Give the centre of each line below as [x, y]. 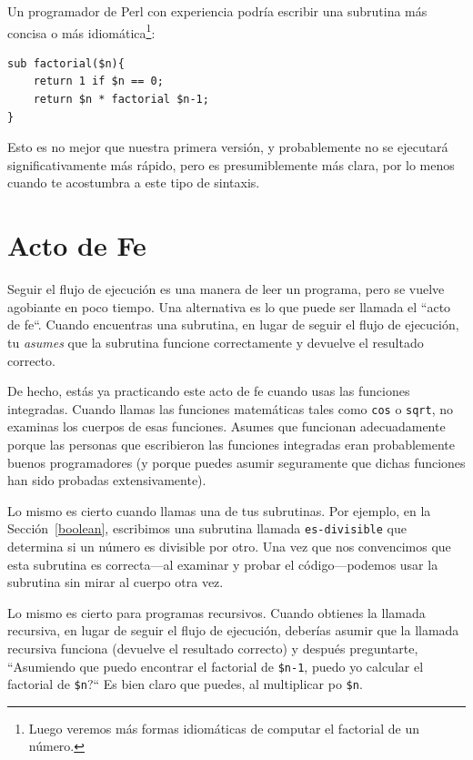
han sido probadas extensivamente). [107, 480]
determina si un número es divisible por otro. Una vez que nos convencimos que [229, 546]
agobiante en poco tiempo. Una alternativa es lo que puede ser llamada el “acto [229, 306]
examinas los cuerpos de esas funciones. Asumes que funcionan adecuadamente [226, 426]
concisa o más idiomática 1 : [81, 31]
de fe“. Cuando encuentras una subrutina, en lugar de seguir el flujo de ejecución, [233, 324]
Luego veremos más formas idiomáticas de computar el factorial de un [224, 728]
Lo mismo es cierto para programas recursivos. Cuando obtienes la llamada [216, 612]
